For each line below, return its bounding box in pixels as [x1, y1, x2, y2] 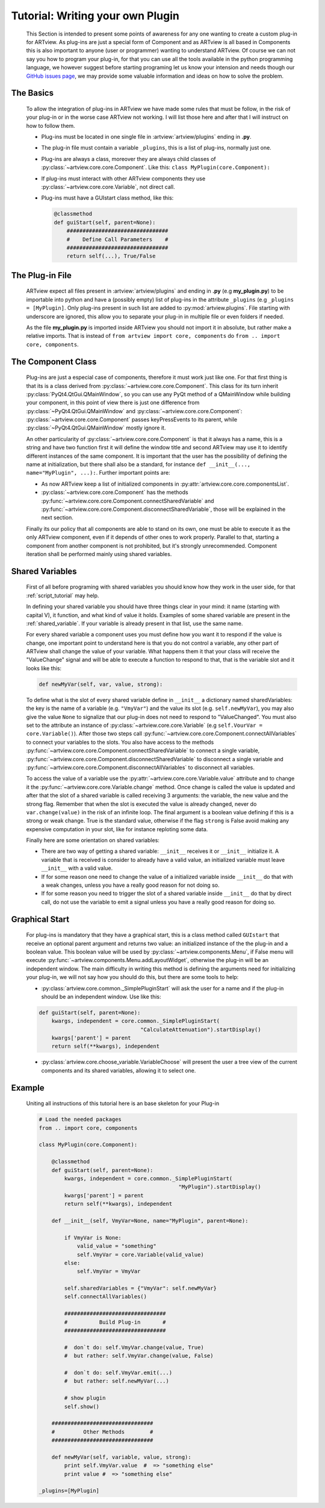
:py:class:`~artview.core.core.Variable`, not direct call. [41, 183, 175, 191]
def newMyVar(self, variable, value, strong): [51, 1454, 192, 1460]
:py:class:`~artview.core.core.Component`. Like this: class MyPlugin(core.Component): [41, 163, 270, 171]
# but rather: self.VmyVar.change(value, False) [64, 1352, 214, 1360]
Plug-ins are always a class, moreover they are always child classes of [41, 155, 216, 162]
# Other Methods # [51, 1428, 153, 1435]
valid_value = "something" [76, 1243, 156, 1250]
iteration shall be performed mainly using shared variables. [26, 550, 172, 557]
